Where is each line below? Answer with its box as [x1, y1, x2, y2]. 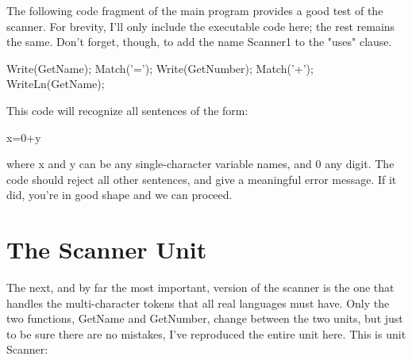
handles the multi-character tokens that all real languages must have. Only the [6, 294, 390, 311]
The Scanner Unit [6, 233, 207, 266]
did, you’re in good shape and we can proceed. [6, 186, 233, 203]
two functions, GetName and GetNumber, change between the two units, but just [6, 310, 403, 327]
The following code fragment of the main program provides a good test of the [6, 2, 383, 18]
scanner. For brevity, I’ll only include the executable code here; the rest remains [6, 17, 395, 34]
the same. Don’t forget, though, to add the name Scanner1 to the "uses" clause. [6, 33, 392, 50]
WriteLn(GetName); [6, 75, 105, 92]
